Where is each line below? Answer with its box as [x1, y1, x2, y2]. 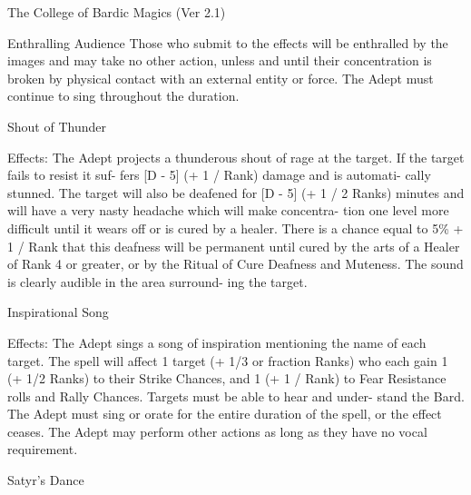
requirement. [7, 440, 78, 459]
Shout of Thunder [7, 116, 106, 135]
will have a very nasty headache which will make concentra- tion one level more [7, 201, 449, 220]
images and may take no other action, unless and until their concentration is [7, 51, 432, 70]
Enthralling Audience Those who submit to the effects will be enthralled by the [7, 33, 448, 52]
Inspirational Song [7, 302, 109, 322]
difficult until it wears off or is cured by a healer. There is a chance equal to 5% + [7, 218, 464, 237]
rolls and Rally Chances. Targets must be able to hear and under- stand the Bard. [7, 386, 465, 405]
